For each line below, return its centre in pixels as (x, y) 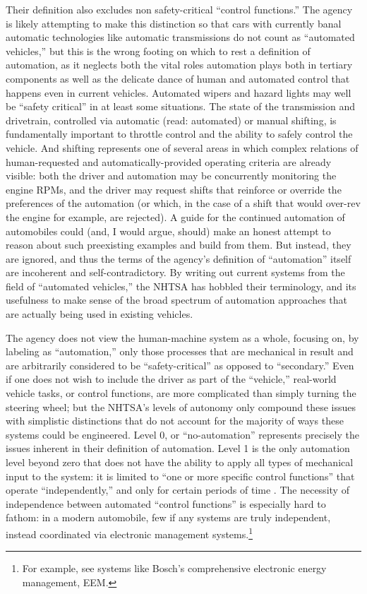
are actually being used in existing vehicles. (100, 314)
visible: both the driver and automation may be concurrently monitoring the (171, 176)
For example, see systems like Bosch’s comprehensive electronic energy (174, 568)
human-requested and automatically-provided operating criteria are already (169, 161)
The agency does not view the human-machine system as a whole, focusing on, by (182, 337)
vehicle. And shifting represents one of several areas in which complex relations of (182, 147)
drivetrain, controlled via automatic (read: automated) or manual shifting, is (171, 120)
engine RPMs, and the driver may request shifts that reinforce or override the (174, 189)
